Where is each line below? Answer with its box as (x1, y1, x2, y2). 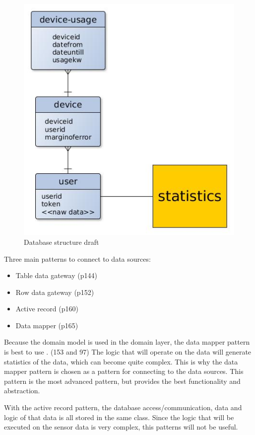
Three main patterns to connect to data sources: (4, 253, 151, 264)
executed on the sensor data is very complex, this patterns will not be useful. (4, 422, 238, 432)
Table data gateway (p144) (15, 270, 97, 281)
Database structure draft (24, 236, 99, 247)
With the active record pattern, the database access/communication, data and (4, 402, 242, 413)
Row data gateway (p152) (15, 287, 94, 297)
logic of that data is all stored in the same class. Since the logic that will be (4, 412, 234, 422)
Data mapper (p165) (15, 320, 78, 330)
